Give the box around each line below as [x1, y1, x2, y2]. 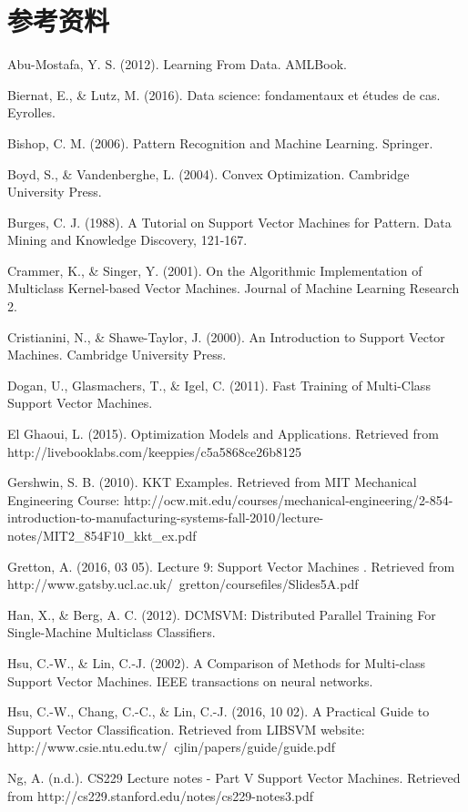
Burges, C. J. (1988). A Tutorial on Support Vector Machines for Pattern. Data [7, 212, 452, 231]
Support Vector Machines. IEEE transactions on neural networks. [7, 671, 373, 690]
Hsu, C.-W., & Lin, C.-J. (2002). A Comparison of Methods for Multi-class [7, 653, 425, 672]
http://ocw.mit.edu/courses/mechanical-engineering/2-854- [123, 490, 453, 509]
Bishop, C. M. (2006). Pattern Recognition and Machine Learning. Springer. [7, 133, 433, 152]
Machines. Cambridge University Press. [7, 345, 227, 364]
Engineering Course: [7, 490, 120, 509]
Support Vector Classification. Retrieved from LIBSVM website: [7, 719, 365, 738]
